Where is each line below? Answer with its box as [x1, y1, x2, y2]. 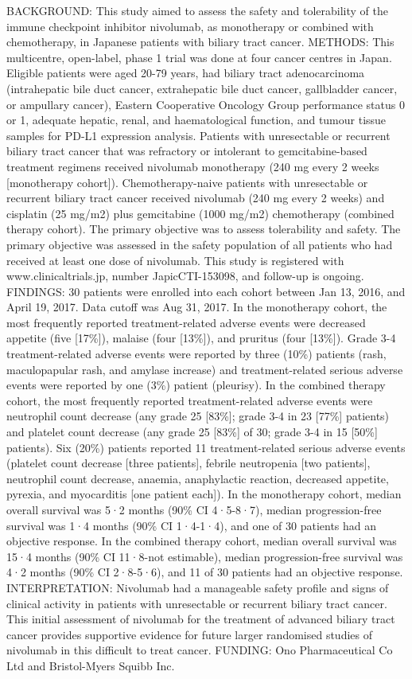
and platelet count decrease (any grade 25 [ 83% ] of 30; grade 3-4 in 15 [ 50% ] [6, 423, 378, 440]
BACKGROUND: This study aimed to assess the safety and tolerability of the [6, 2, 388, 18]
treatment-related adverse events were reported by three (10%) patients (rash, [6, 345, 387, 362]
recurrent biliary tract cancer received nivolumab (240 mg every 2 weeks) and [6, 189, 385, 206]
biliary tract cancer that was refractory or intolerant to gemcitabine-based [6, 142, 367, 159]
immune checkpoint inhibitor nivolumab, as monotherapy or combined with [6, 18, 374, 34]
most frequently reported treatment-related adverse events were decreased [6, 314, 366, 330]
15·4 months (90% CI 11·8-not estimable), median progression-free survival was [6, 548, 403, 564]
